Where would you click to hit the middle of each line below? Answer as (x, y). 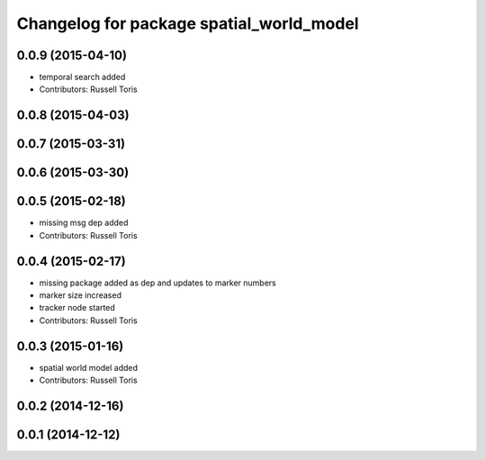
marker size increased (80, 295)
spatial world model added (89, 367)
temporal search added (82, 77)
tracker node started (77, 308)
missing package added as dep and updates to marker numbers (157, 283)
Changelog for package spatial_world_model (188, 23)
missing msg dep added (84, 223)
